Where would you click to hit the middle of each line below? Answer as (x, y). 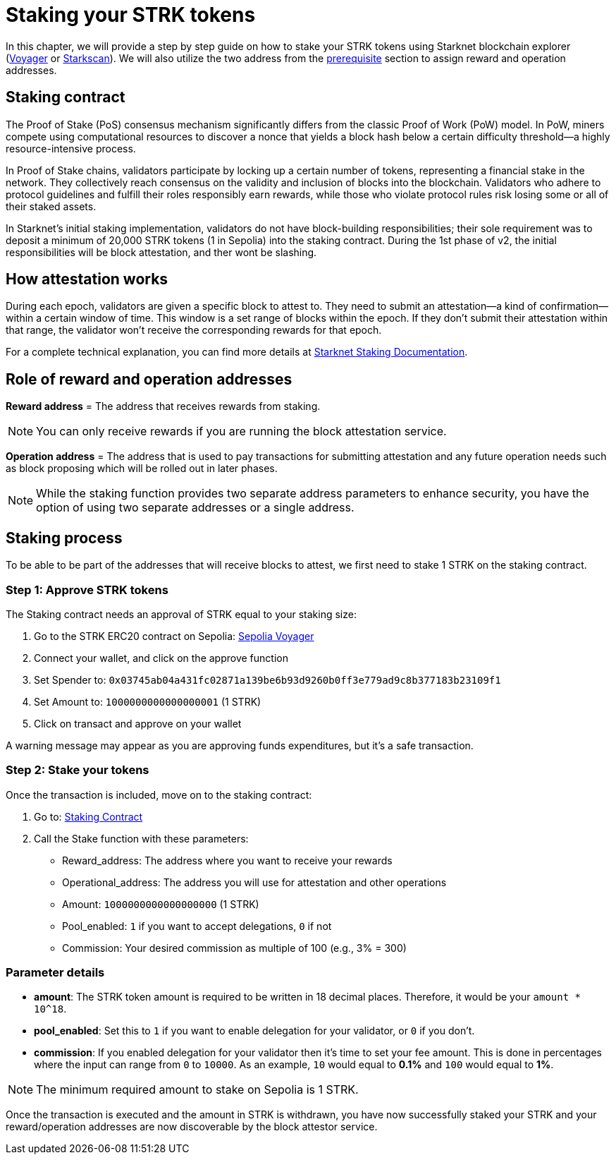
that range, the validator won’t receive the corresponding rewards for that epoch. (194, 330)
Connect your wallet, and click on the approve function (161, 658)
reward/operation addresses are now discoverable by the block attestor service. (192, 1127)
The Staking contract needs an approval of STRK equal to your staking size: (181, 614)
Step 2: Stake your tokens (78, 770)
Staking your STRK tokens (131, 15)
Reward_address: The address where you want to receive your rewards (227, 860)
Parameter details (55, 972)
